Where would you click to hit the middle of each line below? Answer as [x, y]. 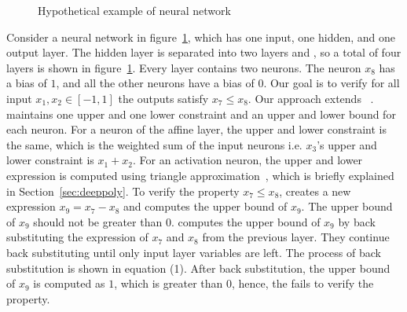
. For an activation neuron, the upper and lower [248, 160]
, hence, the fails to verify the [303, 283]
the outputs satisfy [163, 98]
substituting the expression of [77, 237]
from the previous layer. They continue [296, 237]
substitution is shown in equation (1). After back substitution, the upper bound [198, 268]
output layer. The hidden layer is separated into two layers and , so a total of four [204, 52]
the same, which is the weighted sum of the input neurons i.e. [154, 144]
